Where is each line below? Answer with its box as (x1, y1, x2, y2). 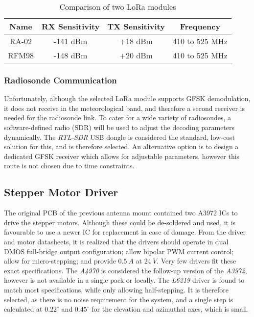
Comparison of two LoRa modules (59, 1, 176, 12)
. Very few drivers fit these (157, 256, 236, 266)
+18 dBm (119, 35, 153, 47)
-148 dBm (54, 50, 88, 61)
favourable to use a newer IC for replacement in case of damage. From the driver (4, 227, 246, 237)
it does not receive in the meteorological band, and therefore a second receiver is (4, 103, 245, 113)
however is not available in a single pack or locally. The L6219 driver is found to (4, 275, 245, 285)
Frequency (180, 21, 221, 32)
